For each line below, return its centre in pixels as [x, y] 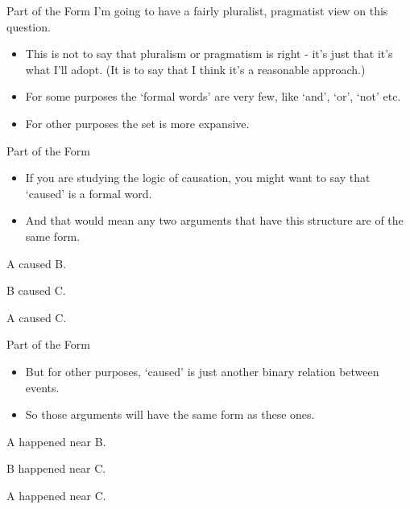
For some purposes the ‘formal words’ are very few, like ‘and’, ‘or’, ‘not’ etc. [213, 96]
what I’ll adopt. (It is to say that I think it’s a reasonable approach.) [195, 69]
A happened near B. [56, 441]
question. [29, 26]
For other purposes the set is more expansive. [137, 123]
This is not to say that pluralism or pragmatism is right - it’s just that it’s [209, 54]
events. [42, 387]
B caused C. [36, 290]
